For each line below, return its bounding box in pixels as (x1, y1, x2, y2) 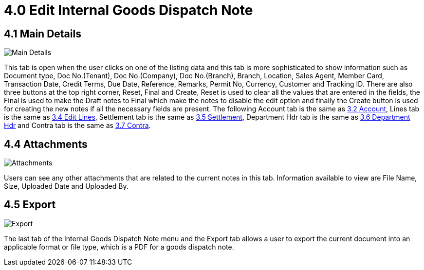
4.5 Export (4, 198, 56, 211)
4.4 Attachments (4, 138, 88, 150)
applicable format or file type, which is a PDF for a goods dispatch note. (4, 242, 234, 251)
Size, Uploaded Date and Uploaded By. (4, 182, 129, 191)
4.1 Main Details (4, 27, 81, 40)
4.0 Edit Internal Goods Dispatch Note (4, 2, 253, 18)
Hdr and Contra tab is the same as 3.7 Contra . (4, 121, 151, 130)
